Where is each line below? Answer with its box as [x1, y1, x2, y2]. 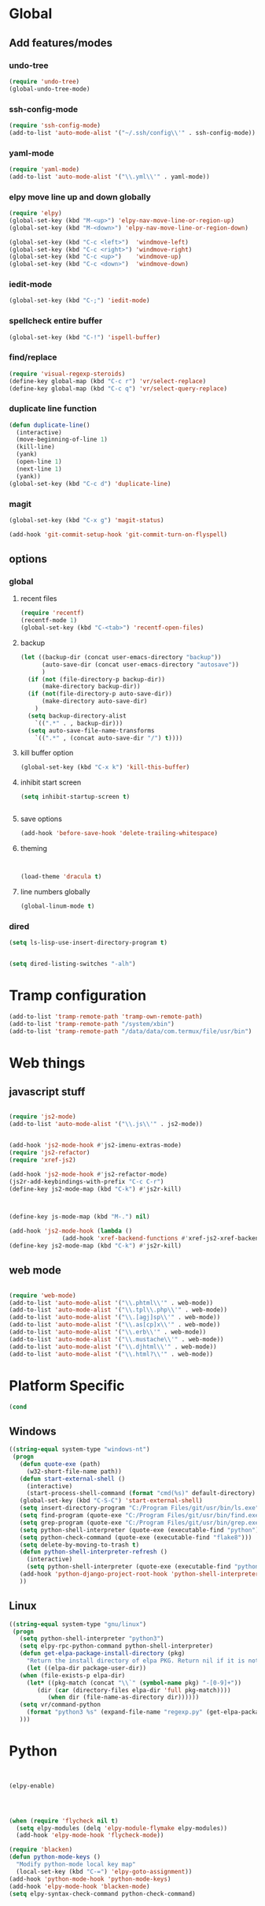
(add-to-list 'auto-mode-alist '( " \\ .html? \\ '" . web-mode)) [9, 1350, 214, 1358]
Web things [9, 1054, 86, 1072]
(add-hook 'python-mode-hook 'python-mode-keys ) [9, 1874, 171, 1883]
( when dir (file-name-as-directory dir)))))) [47, 1693, 200, 1702]
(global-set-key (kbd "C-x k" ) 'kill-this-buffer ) [20, 763, 190, 771]
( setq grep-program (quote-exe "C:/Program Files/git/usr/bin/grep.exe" [19, 1519, 263, 1527]
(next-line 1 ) [16, 464, 62, 473]
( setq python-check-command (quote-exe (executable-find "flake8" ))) [19, 1533, 252, 1542]
